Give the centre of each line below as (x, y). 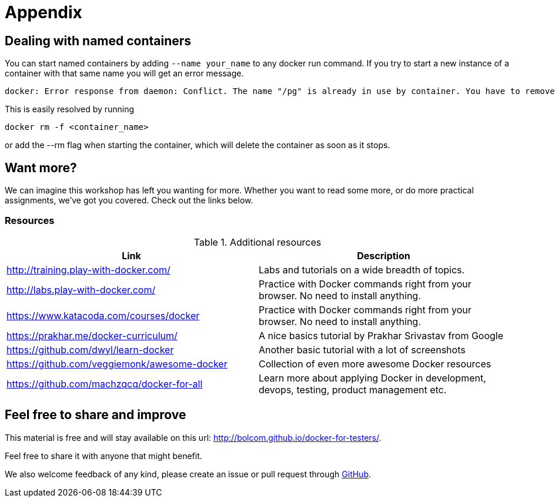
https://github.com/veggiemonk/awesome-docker (117, 364)
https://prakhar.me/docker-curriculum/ (92, 335)
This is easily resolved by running (70, 109)
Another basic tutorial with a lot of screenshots (362, 349)
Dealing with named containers (98, 41)
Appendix (44, 12)
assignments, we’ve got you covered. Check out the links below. (129, 200)
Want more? (41, 168)
